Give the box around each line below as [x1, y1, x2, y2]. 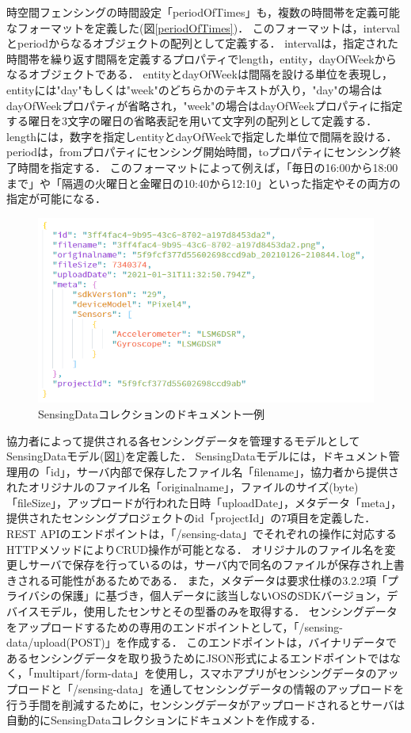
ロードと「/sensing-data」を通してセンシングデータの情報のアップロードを [17, 681, 405, 697]
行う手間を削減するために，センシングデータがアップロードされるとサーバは [6, 696, 405, 712]
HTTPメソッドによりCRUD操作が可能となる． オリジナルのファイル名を [6, 540, 385, 557]
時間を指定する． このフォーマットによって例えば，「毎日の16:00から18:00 [17, 158, 398, 175]
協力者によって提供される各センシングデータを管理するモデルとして [6, 432, 360, 449]
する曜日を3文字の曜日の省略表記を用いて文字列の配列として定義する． [6, 113, 378, 129]
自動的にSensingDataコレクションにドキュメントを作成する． [6, 712, 322, 728]
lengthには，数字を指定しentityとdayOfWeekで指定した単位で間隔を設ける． [6, 128, 398, 144]
